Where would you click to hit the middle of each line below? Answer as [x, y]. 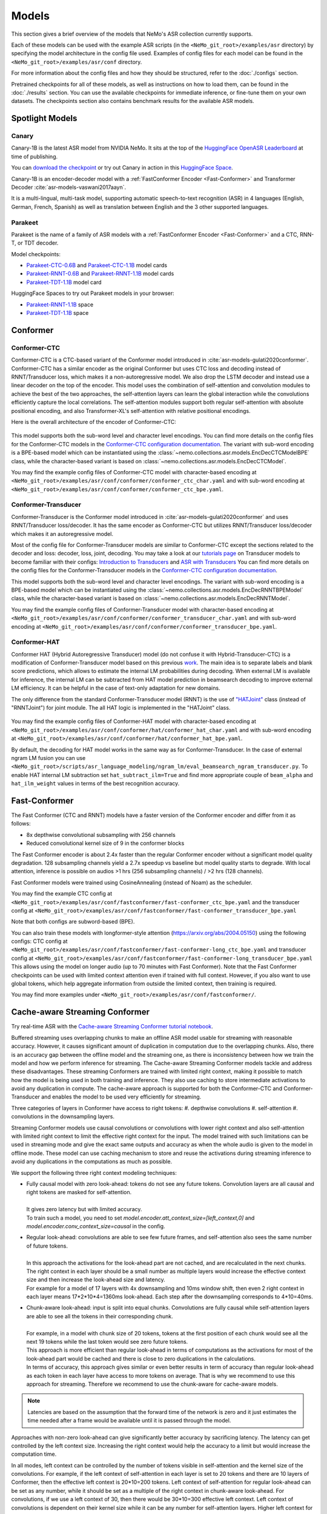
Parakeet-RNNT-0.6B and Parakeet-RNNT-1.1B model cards [100, 274]
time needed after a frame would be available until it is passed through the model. [129, 1421]
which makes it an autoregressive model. [62, 534]
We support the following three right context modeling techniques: [94, 1172]
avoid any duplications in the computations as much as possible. [92, 1162]
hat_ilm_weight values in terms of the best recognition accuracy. [95, 784]
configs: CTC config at [39, 941]
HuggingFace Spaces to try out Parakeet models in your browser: [93, 293]
